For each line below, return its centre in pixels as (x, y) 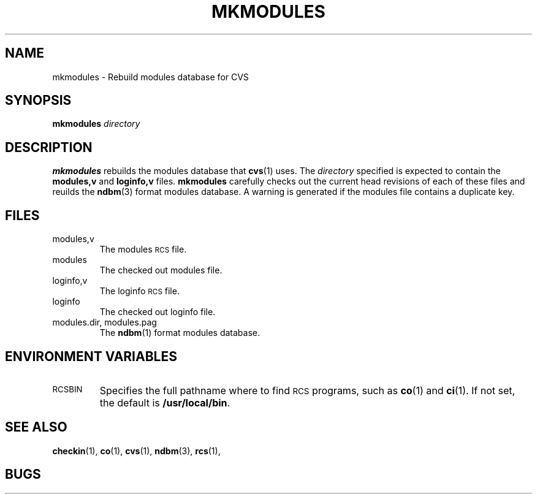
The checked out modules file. (161, 270)
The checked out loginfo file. (158, 312)
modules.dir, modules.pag (105, 322)
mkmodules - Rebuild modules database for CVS (150, 77)
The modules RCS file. (143, 250)
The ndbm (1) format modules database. (180, 333)
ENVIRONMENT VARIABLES (91, 356)
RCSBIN (67, 389)
